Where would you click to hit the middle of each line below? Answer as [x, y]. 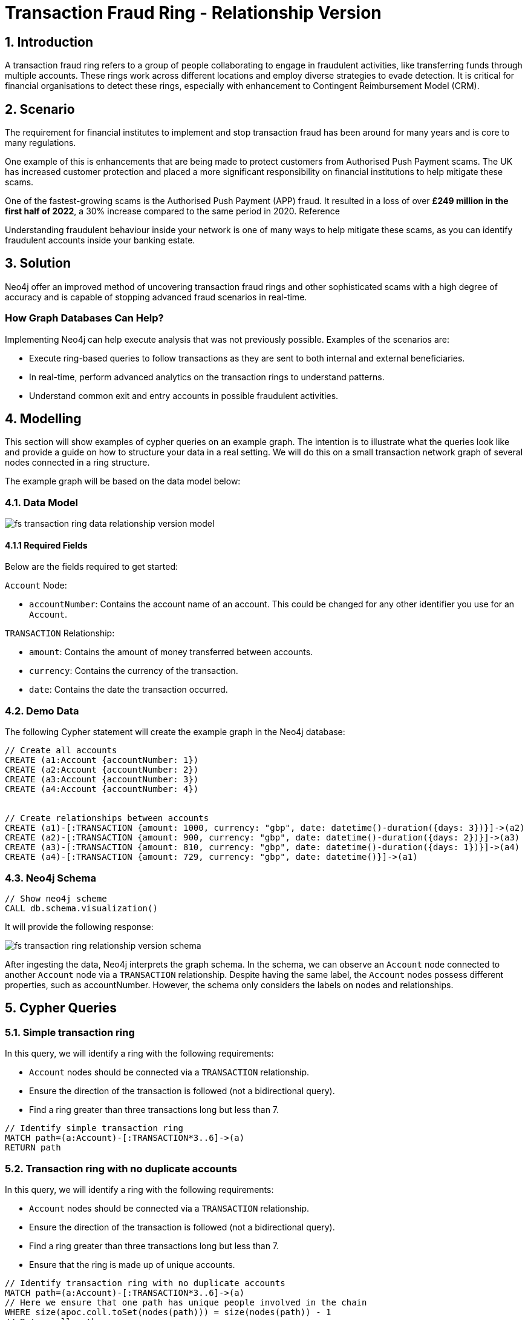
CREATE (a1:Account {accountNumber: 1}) [102, 760]
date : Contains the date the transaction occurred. [129, 690]
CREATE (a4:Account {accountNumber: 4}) [102, 789]
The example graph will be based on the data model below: [123, 481]
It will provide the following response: [79, 926]
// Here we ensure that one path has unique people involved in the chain [186, 1302]
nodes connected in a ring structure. [77, 463]
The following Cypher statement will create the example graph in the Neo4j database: [175, 732]
